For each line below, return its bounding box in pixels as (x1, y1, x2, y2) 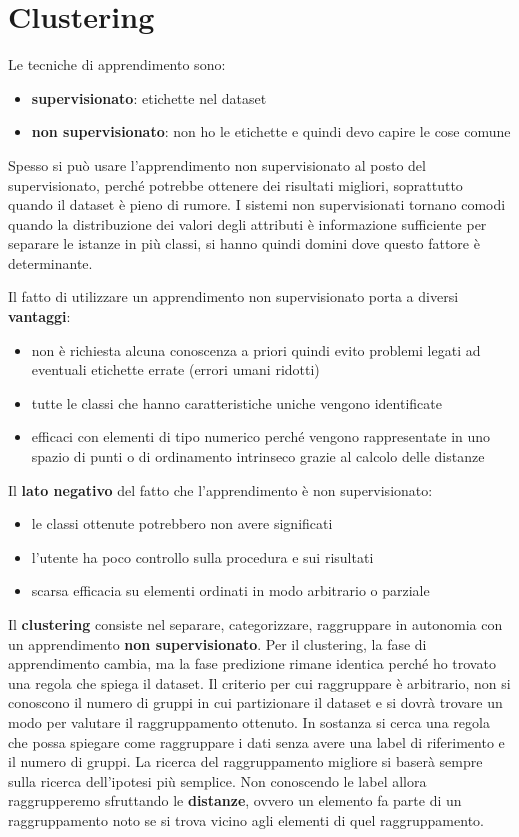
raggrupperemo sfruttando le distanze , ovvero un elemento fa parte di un (8, 790, 462, 811)
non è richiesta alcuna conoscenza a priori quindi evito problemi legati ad (31, 339, 481, 360)
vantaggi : (8, 306, 71, 327)
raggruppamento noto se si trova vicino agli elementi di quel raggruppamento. (8, 809, 484, 830)
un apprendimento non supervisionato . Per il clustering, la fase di (8, 633, 427, 654)
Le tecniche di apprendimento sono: (8, 54, 226, 75)
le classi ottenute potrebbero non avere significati (31, 513, 333, 534)
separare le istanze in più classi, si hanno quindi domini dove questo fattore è (8, 233, 480, 254)
